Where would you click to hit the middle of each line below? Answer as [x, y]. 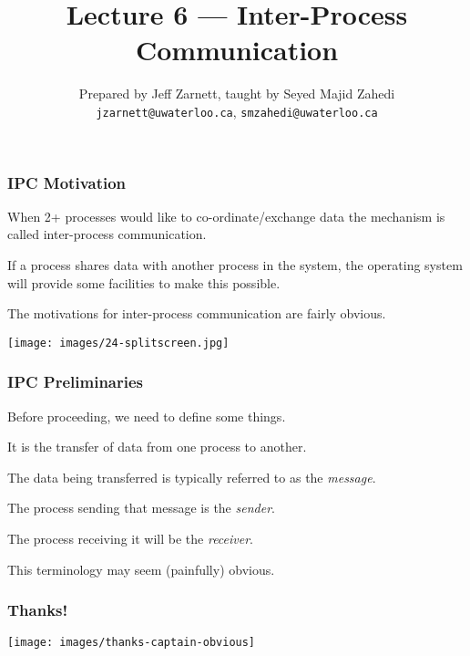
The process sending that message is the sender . [141, 508]
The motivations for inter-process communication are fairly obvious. [197, 313]
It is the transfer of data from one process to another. [157, 447]
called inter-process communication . [107, 234]
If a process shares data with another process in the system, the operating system [235, 265]
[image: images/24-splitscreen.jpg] [118, 343]
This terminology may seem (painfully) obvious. [141, 569]
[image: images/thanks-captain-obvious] [132, 643]
